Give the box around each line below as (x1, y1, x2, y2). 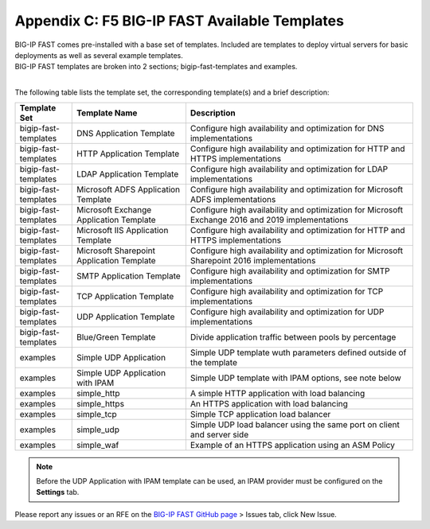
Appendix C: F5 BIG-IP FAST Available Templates (14, 12, 344, 29)
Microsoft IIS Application (76, 224, 169, 235)
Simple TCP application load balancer (190, 408, 331, 419)
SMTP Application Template (76, 270, 181, 282)
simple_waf (76, 439, 119, 450)
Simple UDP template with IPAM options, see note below (190, 372, 401, 383)
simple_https (76, 398, 125, 409)
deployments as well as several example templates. (14, 50, 183, 60)
